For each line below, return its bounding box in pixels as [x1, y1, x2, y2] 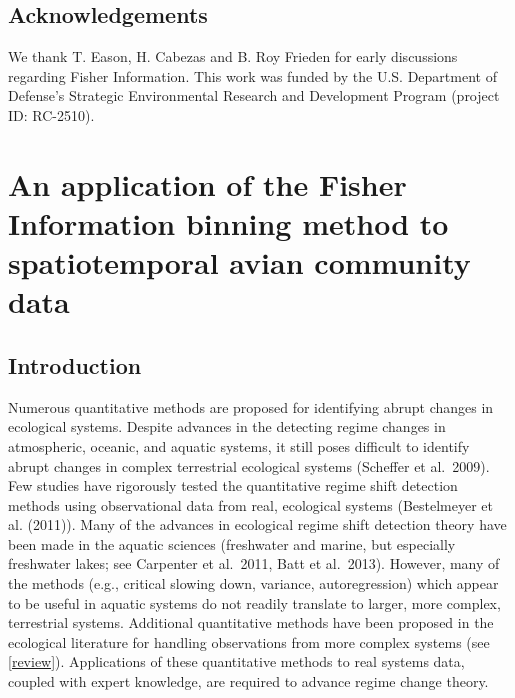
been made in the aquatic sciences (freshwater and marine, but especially [8, 533, 456, 554]
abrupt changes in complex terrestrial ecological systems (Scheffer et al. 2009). [8, 455, 490, 476]
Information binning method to [8, 202, 449, 243]
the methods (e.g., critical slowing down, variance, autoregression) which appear [8, 573, 499, 594]
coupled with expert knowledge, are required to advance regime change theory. [8, 671, 489, 692]
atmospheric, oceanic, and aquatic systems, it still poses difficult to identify [8, 435, 470, 456]
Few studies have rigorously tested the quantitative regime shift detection [8, 475, 458, 496]
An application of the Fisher [8, 163, 407, 204]
